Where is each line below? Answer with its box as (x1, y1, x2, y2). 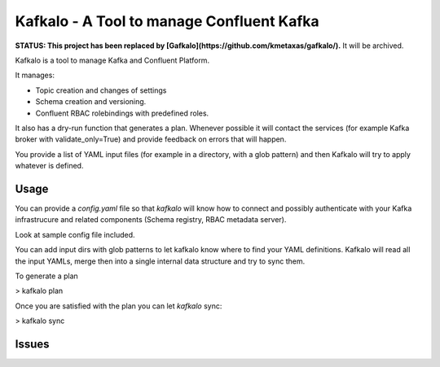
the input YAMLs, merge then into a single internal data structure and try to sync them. (15, 256, 306, 266)
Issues (15, 337, 50, 351)
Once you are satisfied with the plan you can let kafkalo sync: (15, 301, 222, 311)
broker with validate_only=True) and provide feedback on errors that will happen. (15, 134, 287, 144)
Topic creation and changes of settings (35, 85, 167, 95)
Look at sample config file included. (15, 229, 135, 239)
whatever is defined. (15, 161, 84, 171)
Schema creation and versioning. (35, 97, 147, 107)
